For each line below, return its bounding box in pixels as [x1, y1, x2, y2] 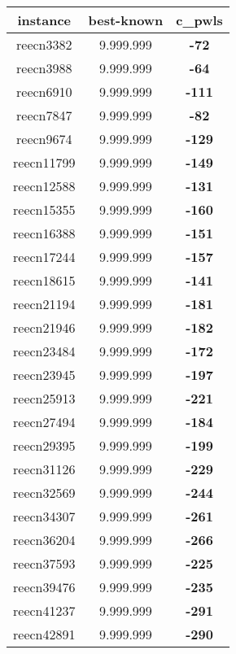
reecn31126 [13, 460, 76, 478]
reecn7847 [16, 106, 72, 124]
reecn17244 [13, 247, 76, 266]
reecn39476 [13, 578, 76, 596]
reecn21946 [13, 318, 76, 337]
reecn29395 [13, 436, 76, 455]
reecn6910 [16, 82, 72, 101]
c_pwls [176, 11, 223, 29]
